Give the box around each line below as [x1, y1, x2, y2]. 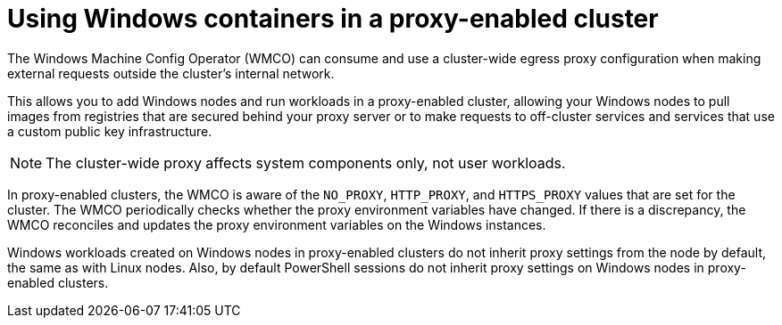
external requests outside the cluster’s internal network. [7, 65, 335, 81]
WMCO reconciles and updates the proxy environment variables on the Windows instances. [7, 216, 546, 232]
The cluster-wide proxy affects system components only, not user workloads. [46, 153, 566, 172]
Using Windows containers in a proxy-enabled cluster [7, 4, 659, 34]
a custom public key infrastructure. [7, 123, 212, 139]
